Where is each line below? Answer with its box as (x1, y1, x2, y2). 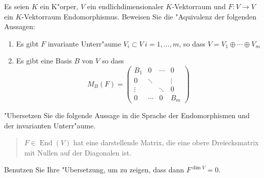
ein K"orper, (40, 1, 78, 11)
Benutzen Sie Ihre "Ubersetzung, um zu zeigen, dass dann (4, 164, 184, 175)
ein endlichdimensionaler (87, 1, 164, 11)
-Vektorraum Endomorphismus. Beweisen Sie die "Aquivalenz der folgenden (21, 11, 257, 21)
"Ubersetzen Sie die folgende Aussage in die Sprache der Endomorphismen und (4, 110, 250, 121)
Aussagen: (4, 21, 35, 32)
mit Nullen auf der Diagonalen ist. (24, 147, 131, 158)
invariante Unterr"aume (47, 38, 121, 49)
